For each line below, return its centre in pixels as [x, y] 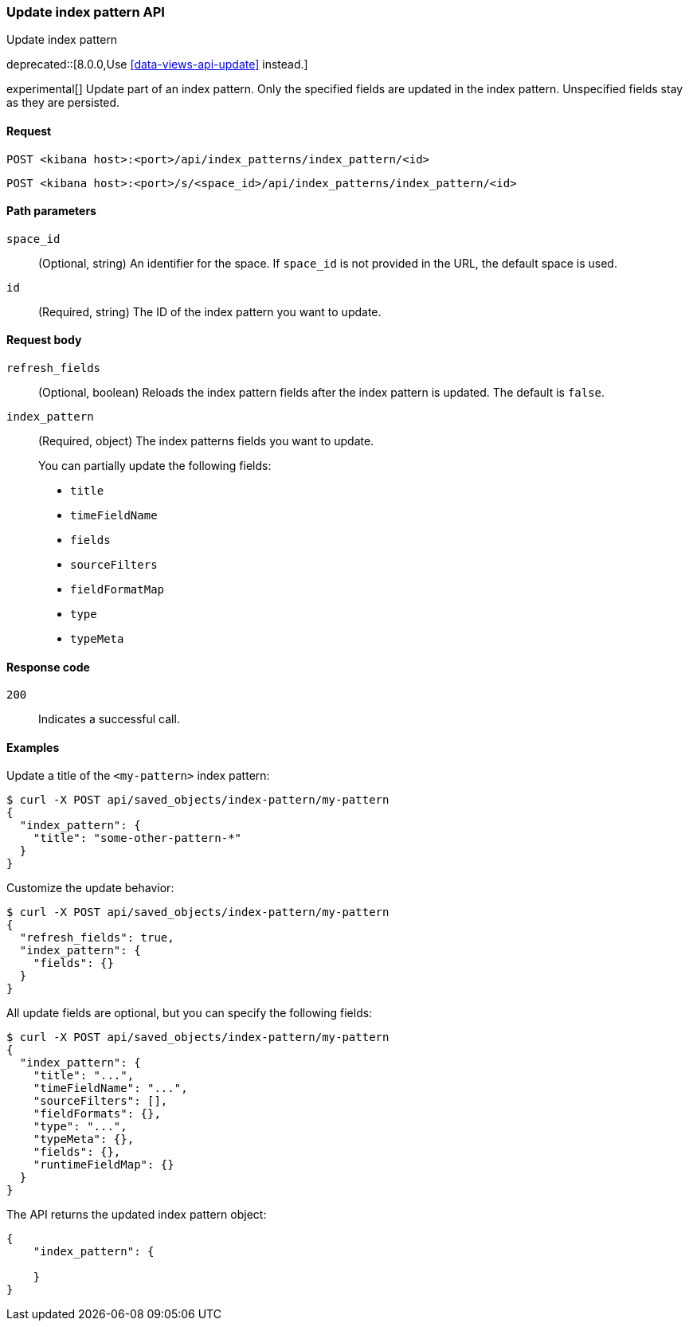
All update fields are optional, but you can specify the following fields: [190, 1013]
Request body [44, 340]
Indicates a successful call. [109, 719]
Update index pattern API [86, 12]
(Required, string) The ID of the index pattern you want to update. [210, 311]
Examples [33, 747]
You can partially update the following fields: [155, 466]
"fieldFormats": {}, [97, 1114]
